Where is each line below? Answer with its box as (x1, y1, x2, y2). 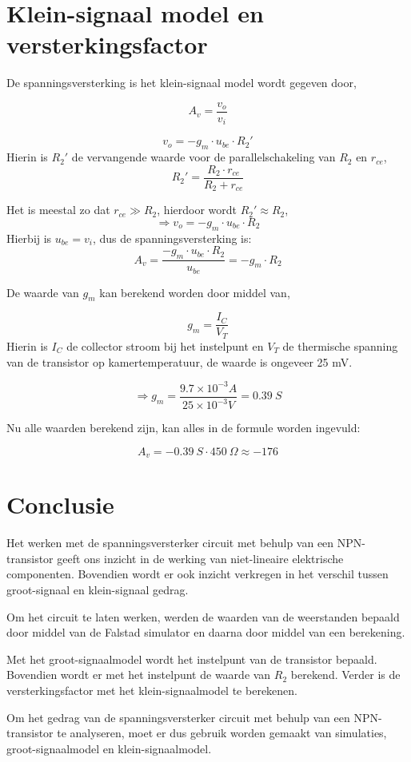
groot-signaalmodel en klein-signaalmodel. (6, 740, 212, 756)
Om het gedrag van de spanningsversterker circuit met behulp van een (6, 708, 350, 725)
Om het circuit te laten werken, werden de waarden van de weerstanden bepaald (6, 608, 400, 625)
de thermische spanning (282, 337, 398, 354)
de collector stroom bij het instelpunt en (66, 337, 264, 354)
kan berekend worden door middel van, (99, 284, 290, 300)
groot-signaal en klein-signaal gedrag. (6, 581, 189, 597)
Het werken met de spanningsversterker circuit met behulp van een (6, 534, 334, 551)
